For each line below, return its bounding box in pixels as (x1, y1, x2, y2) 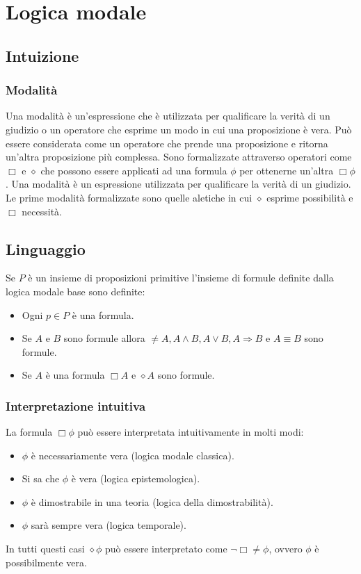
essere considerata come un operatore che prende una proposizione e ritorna (6, 136, 328, 150)
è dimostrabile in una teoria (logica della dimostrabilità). (31, 494, 273, 509)
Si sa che (22, 471, 60, 486)
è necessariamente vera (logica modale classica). (31, 448, 234, 462)
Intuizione (6, 44, 79, 66)
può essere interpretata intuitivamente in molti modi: (77, 425, 304, 439)
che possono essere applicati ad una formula (40, 163, 227, 177)
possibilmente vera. (6, 555, 87, 569)
